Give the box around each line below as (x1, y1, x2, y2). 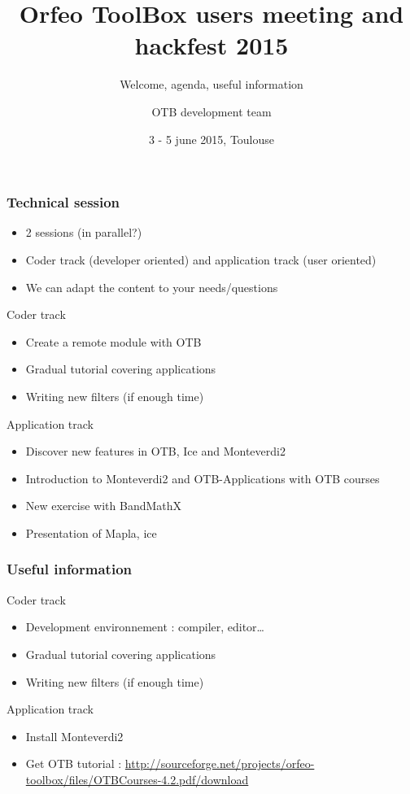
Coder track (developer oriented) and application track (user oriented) (25, 251, 377, 268)
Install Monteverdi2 (25, 727, 124, 744)
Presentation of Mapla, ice (25, 524, 157, 541)
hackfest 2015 (134, 28, 289, 62)
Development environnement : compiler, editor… (25, 618, 264, 635)
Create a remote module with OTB (25, 333, 202, 350)
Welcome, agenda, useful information (120, 76, 303, 93)
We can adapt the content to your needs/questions (25, 278, 278, 295)
